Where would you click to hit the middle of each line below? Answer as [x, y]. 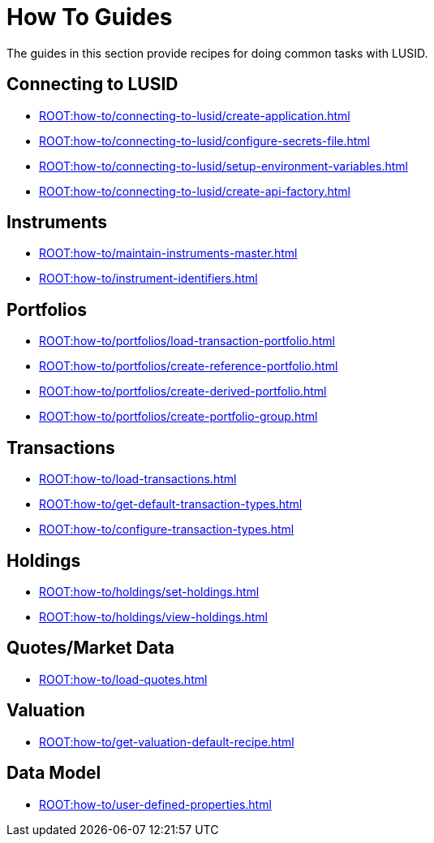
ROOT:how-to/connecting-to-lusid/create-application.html [195, 115]
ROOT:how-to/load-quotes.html [123, 679]
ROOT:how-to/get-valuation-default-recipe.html [167, 741]
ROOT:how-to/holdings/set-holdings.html [149, 591]
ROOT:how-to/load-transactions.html [138, 479]
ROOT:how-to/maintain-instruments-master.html [168, 253]
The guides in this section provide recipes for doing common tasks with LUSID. [217, 53]
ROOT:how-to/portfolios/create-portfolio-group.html [178, 417]
